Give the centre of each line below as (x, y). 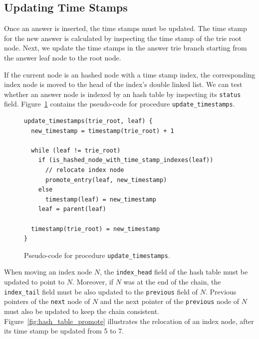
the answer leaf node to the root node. (63, 57)
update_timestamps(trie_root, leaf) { (88, 121)
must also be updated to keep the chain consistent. (82, 311)
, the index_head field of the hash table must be (174, 272)
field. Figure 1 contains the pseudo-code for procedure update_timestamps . (120, 104)
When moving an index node (48, 272)
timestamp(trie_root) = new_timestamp (96, 229)
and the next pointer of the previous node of (170, 301)
